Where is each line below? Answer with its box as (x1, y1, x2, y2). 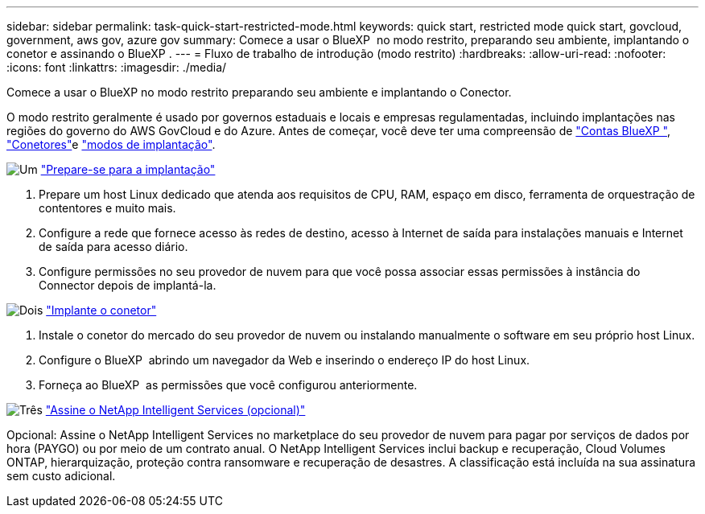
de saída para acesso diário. (39, 240, 188, 253)
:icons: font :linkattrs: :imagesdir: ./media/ (6, 60, 227, 74)
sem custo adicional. (6, 469, 116, 483)
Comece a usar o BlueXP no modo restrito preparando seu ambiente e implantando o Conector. (6, 85, 512, 99)
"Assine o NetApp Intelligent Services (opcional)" (45, 403, 306, 417)
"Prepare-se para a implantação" (40, 162, 216, 176)
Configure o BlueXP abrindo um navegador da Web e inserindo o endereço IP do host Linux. (39, 353, 530, 367)
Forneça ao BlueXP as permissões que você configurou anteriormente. (39, 378, 418, 392)
